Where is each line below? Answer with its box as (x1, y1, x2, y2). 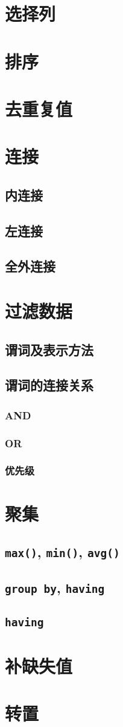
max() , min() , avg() (5, 543, 120, 561)
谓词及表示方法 (5, 340, 93, 359)
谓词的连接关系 (5, 376, 93, 394)
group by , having (5, 578, 105, 597)
